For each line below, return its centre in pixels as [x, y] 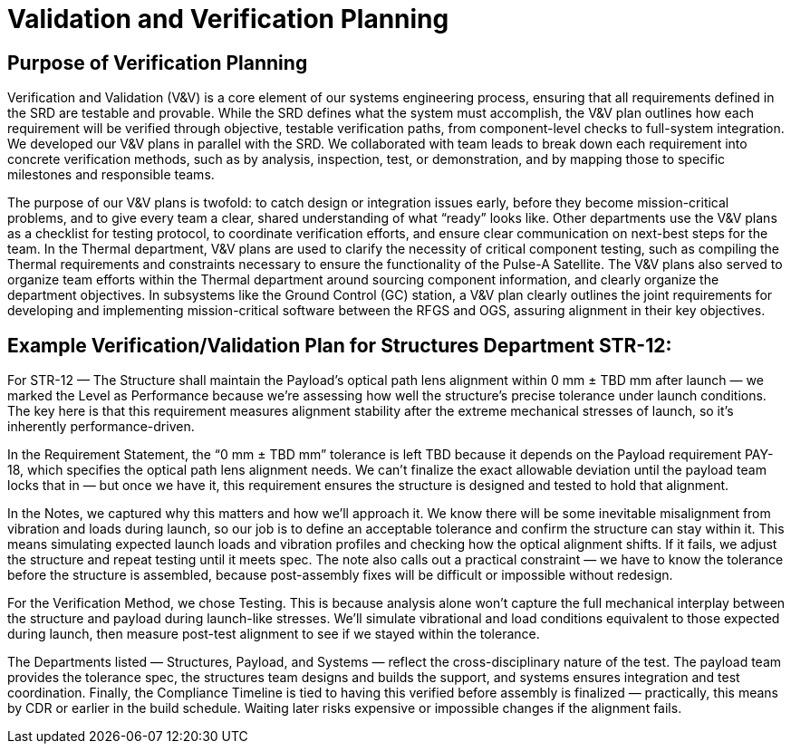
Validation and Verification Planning [228, 19]
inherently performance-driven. [101, 427]
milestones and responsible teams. [111, 175]
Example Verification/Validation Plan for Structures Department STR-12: [340, 345]
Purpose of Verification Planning [158, 63]
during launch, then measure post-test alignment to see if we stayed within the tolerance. [274, 634]
